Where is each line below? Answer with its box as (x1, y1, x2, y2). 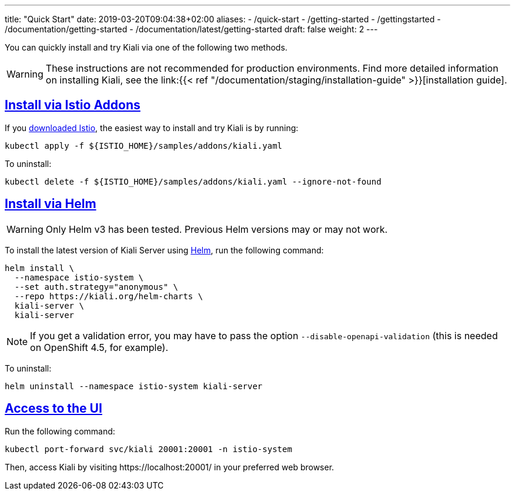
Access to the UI (5, 401, 102, 416)
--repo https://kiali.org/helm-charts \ (14, 291, 203, 301)
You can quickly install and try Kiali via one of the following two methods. (5, 42, 287, 52)
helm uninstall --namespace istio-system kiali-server (5, 381, 263, 391)
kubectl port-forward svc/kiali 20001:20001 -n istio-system (5, 444, 292, 454)
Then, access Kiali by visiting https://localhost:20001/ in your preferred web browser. (5, 461, 335, 472)
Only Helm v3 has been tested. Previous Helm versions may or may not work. (45, 223, 388, 235)
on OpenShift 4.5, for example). (30, 341, 169, 353)
